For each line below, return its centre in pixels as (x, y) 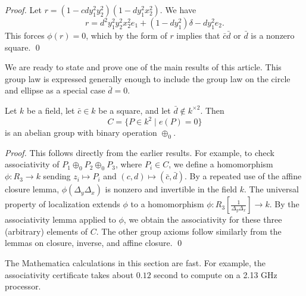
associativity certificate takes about (69, 274)
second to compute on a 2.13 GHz (216, 274)
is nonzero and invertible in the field (171, 189)
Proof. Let (23, 10)
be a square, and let (135, 110)
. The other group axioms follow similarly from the (189, 231)
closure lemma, (32, 189)
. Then (212, 110)
